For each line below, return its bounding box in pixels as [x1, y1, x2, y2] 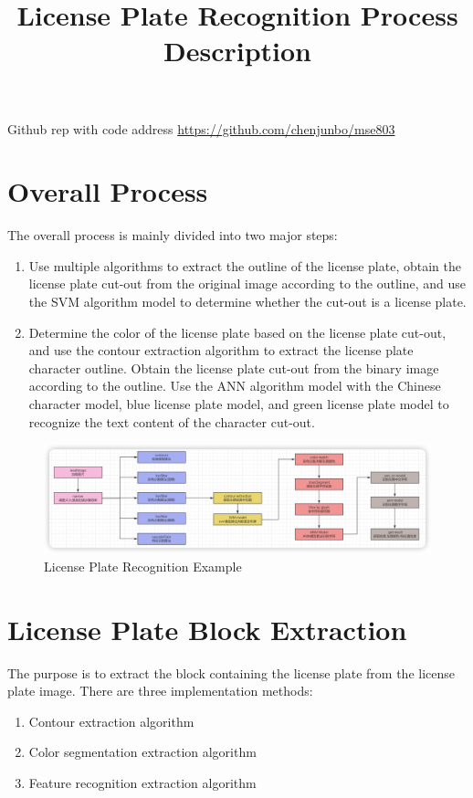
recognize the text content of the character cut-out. [28, 412, 315, 431]
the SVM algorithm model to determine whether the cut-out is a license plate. [28, 292, 467, 311]
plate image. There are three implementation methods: [7, 681, 313, 700]
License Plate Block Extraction [7, 610, 407, 647]
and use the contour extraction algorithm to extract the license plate [28, 341, 414, 360]
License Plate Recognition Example [44, 556, 242, 575]
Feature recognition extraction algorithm [28, 772, 257, 792]
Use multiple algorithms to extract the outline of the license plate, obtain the [28, 256, 461, 275]
